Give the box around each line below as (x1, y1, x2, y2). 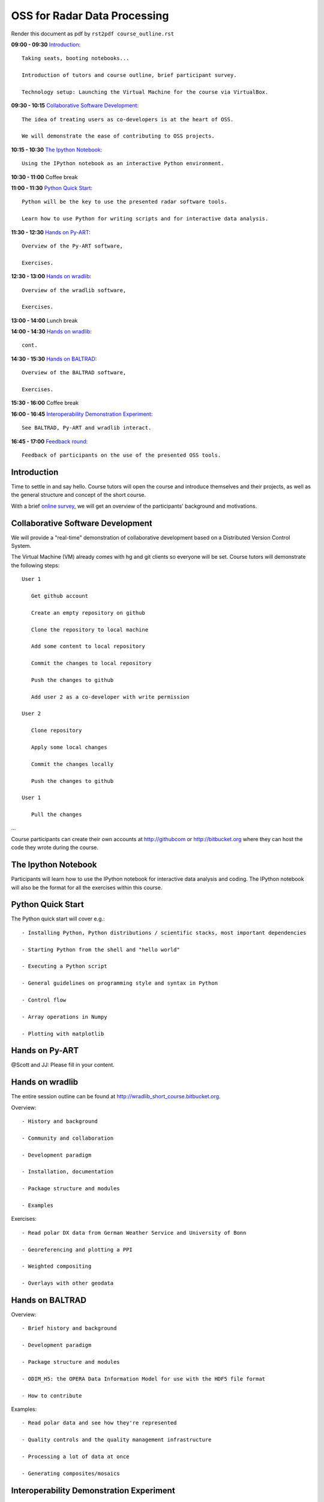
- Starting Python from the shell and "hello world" (22, 946, 180, 953)
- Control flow (22, 996, 67, 1003)
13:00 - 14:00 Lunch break (11, 317, 78, 324)
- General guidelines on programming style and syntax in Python (22, 980, 218, 987)
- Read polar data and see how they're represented (22, 1420, 177, 1426)
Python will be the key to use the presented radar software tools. (22, 198, 227, 205)
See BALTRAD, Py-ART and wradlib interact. (22, 424, 152, 431)
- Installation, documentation (22, 1169, 114, 1175)
